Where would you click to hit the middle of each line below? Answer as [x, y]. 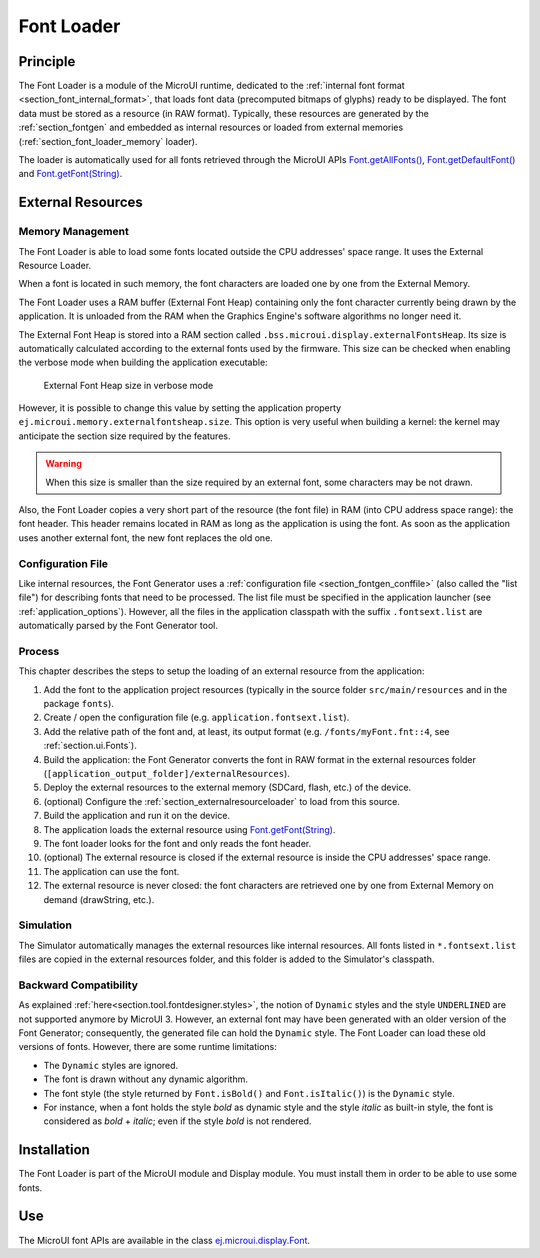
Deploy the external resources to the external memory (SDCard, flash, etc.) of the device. [227, 787]
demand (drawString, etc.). [99, 899]
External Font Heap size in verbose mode [128, 385]
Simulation [45, 925]
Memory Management [73, 232]
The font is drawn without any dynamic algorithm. [146, 1079]
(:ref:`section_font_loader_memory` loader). [108, 141]
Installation [54, 1150]
